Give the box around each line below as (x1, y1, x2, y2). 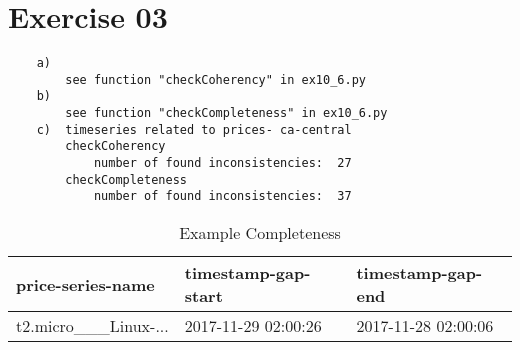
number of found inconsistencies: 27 (93, 156, 352, 171)
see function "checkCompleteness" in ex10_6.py (65, 106, 388, 121)
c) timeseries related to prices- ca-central (36, 122, 352, 137)
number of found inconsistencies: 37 (93, 189, 352, 204)
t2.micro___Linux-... (16, 314, 169, 338)
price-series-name (16, 272, 155, 296)
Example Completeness (179, 221, 341, 245)
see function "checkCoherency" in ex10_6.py (65, 72, 366, 87)
